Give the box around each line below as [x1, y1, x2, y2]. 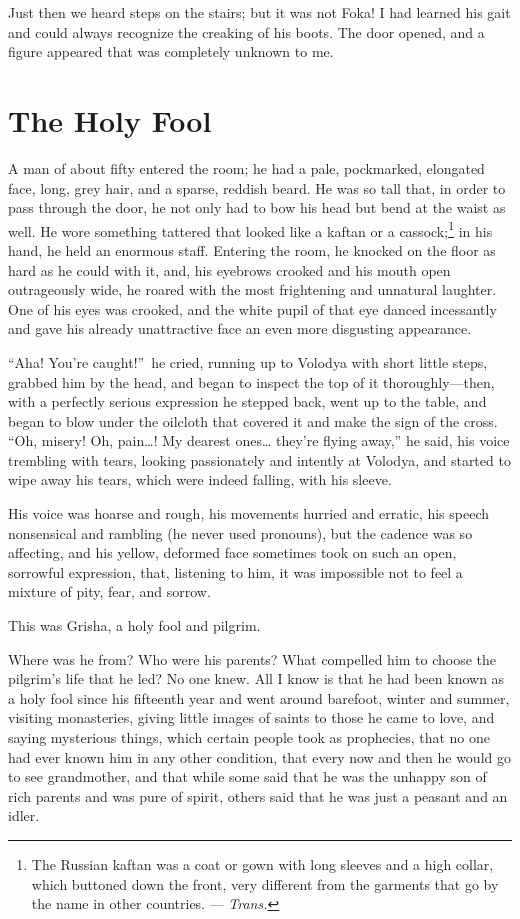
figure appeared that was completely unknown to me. [8, 41, 334, 62]
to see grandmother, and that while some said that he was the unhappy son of [8, 766, 487, 787]
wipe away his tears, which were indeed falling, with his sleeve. [8, 469, 392, 490]
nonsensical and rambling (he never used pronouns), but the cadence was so [8, 522, 473, 543]
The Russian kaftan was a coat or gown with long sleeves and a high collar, [31, 853, 494, 874]
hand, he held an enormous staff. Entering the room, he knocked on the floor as [8, 239, 496, 260]
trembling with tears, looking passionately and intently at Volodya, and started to [8, 449, 511, 470]
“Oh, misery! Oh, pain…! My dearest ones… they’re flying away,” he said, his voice [8, 430, 510, 451]
